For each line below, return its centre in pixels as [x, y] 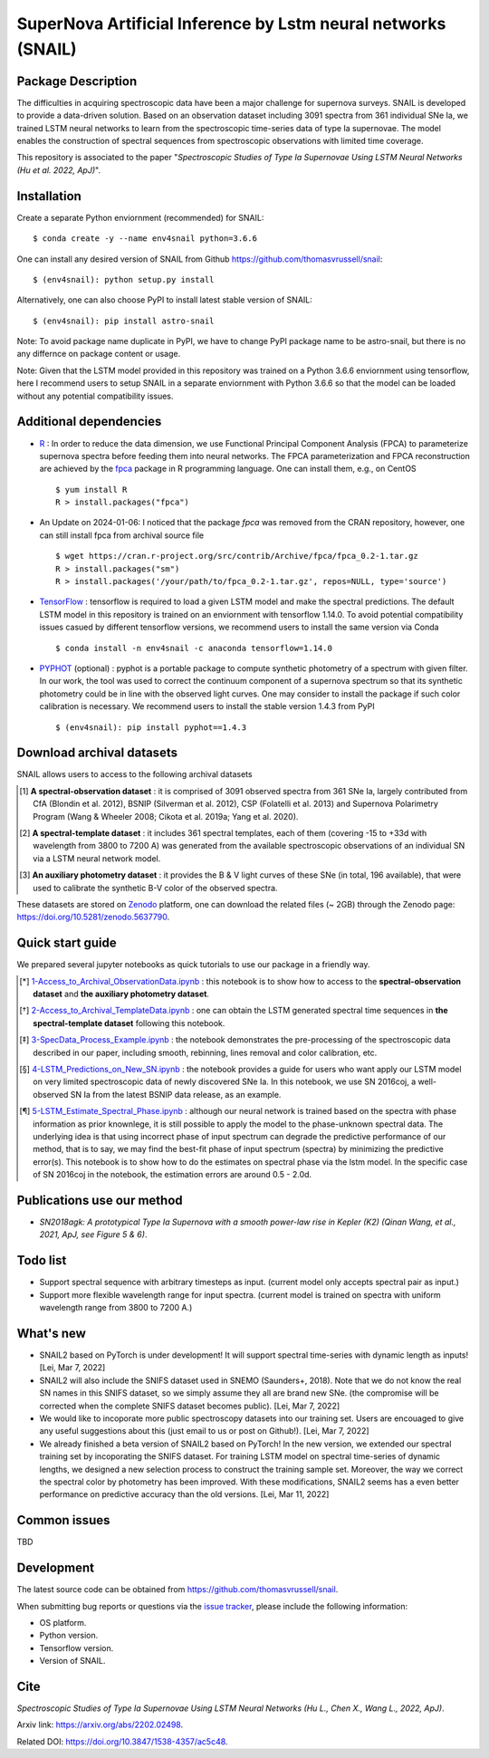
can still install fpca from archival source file [121, 535]
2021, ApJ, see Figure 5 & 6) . [93, 1234]
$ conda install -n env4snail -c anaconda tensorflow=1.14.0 [194, 648]
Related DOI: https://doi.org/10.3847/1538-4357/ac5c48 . [122, 1741]
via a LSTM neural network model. [97, 858]
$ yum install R [91, 490]
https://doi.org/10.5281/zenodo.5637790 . [93, 917]
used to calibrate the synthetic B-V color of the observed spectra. [155, 888]
